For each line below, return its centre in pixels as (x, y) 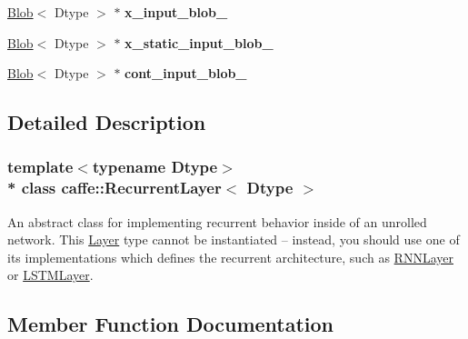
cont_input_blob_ (186, 73)
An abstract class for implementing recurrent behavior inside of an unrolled (217, 221)
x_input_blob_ (176, 12)
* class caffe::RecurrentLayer (115, 188)
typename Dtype (155, 167)
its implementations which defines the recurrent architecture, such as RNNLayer (230, 257)
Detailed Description (107, 122)
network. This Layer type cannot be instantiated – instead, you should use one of (234, 239)
